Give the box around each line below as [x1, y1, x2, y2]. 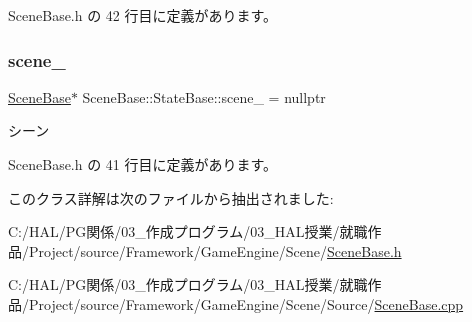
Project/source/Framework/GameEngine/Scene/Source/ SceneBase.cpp [28, 293, 464, 314]
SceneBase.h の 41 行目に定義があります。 [8, 154, 278, 174]
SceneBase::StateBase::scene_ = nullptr [82, 86, 326, 107]
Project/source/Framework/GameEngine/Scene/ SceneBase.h [28, 240, 402, 261]
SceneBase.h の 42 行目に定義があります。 [8, 5, 278, 25]
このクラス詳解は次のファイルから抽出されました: [8, 187, 334, 208]
